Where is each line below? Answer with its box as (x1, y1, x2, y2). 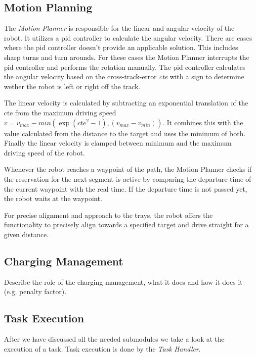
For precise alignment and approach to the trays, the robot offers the (4, 209, 213, 220)
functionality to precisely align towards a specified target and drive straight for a (4, 219, 249, 230)
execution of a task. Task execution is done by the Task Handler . (4, 343, 201, 354)
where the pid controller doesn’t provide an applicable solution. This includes (4, 42, 238, 52)
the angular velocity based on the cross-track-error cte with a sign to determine (4, 71, 244, 82)
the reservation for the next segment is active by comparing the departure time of (4, 173, 252, 184)
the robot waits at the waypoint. (4, 193, 102, 204)
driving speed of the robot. (4, 147, 85, 157)
